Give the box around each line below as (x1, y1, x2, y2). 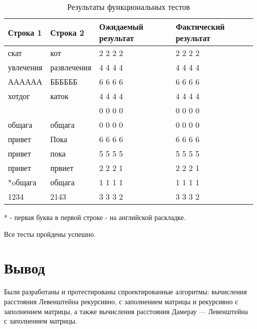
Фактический (175, 21, 225, 32)
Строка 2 (50, 26, 85, 38)
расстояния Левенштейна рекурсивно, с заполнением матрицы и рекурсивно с (4, 296, 238, 306)
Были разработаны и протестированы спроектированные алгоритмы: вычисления (4, 286, 247, 297)
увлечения (8, 61, 43, 73)
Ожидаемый (99, 21, 144, 32)
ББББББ (50, 76, 78, 87)
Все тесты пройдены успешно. (4, 228, 96, 239)
